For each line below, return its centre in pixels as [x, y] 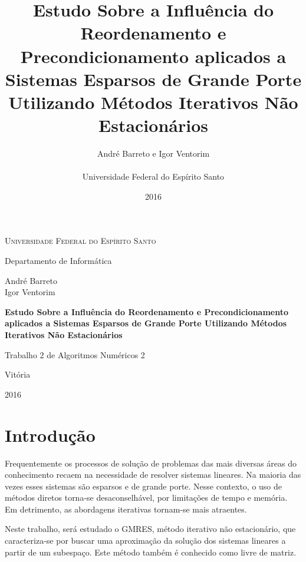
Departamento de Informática [58, 261]
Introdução [50, 434]
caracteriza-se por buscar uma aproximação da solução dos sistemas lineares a [145, 540]
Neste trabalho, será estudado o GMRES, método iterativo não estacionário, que [150, 529]
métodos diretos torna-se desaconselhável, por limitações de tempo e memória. [146, 497]
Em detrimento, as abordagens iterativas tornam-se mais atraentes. [126, 509]
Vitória [18, 374]
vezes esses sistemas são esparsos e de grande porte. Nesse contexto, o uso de [144, 486]
